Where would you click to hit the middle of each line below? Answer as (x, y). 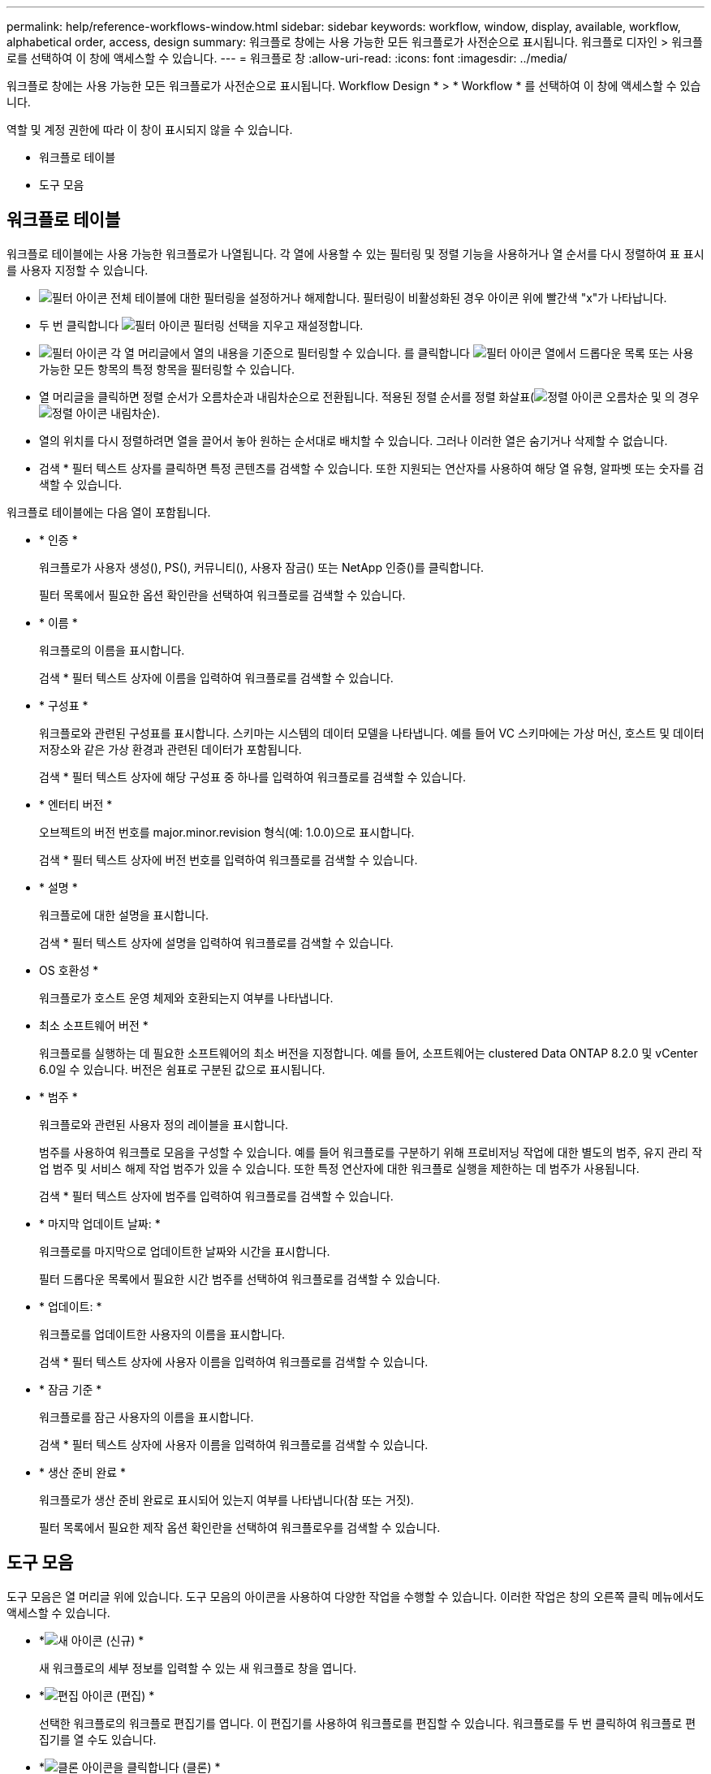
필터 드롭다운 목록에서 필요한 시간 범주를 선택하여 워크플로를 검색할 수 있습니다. (240, 1279)
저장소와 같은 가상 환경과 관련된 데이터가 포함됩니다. (170, 749)
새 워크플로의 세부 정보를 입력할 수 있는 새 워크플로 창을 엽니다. (198, 1668)
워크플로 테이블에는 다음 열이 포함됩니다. (109, 512)
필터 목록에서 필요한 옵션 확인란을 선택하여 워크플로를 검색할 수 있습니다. (222, 595)
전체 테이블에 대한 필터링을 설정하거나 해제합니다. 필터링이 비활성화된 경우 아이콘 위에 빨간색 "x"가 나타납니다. (389, 297)
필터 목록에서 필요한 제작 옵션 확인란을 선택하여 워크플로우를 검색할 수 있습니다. (240, 1527)
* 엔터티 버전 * (76, 804)
